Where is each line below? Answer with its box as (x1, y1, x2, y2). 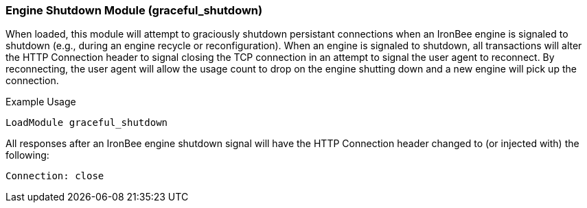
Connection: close (5, 170, 104, 182)
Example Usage (5, 96, 76, 108)
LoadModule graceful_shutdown (5, 117, 168, 129)
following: (5, 149, 49, 161)
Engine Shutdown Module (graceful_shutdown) (5, 3, 263, 17)
